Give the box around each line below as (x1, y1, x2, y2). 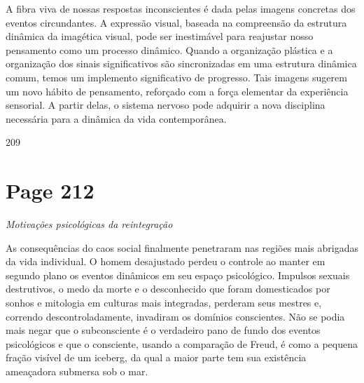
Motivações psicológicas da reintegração (6, 217, 173, 231)
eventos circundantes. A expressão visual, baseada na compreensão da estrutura (6, 15, 347, 29)
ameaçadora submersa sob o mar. (6, 364, 148, 378)
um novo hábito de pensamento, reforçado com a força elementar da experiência (6, 83, 349, 98)
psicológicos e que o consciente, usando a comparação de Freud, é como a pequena (6, 336, 358, 351)
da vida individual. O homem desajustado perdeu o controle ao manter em (6, 254, 325, 269)
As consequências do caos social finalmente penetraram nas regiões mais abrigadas (6, 240, 359, 255)
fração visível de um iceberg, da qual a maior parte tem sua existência (6, 350, 307, 365)
